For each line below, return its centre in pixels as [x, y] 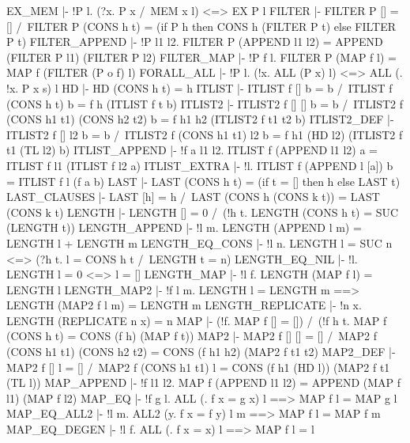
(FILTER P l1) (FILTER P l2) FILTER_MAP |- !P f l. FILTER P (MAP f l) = [201, 57]
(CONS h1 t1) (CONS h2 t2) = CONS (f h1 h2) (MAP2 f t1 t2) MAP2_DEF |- [201, 352]
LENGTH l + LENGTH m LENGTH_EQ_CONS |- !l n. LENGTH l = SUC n [199, 242]
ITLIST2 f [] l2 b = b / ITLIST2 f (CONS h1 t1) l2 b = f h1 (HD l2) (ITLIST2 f [205, 134]
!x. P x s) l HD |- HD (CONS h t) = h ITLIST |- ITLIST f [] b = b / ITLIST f [199, 87]
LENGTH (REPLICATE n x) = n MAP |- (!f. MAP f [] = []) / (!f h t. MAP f [197, 320]
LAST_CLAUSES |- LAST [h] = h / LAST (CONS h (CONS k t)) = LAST [193, 197]
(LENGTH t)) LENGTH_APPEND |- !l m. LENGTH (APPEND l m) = [184, 227]
